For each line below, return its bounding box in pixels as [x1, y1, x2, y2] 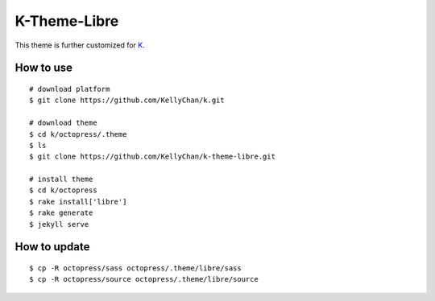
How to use [14, 61, 72, 75]
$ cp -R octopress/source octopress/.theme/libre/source [29, 274, 259, 284]
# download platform [29, 85, 110, 93]
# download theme [29, 118, 97, 128]
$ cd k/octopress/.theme [29, 130, 127, 138]
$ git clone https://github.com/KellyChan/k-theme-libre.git [29, 152, 275, 161]
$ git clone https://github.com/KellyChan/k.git [29, 96, 225, 105]
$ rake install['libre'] [29, 197, 127, 206]
